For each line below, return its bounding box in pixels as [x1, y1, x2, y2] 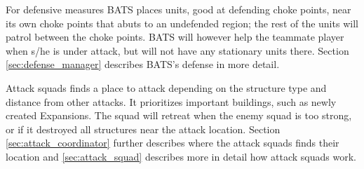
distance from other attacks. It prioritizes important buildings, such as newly [6, 94, 337, 109]
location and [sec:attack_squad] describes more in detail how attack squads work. [6, 149, 356, 163]
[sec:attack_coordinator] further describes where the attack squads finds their [6, 135, 339, 150]
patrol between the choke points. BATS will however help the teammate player [6, 29, 344, 44]
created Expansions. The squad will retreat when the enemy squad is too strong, [6, 108, 352, 123]
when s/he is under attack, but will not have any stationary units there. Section [6, 43, 349, 58]
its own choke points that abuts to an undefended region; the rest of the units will [6, 15, 358, 30]
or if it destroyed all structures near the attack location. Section [6, 121, 281, 136]
